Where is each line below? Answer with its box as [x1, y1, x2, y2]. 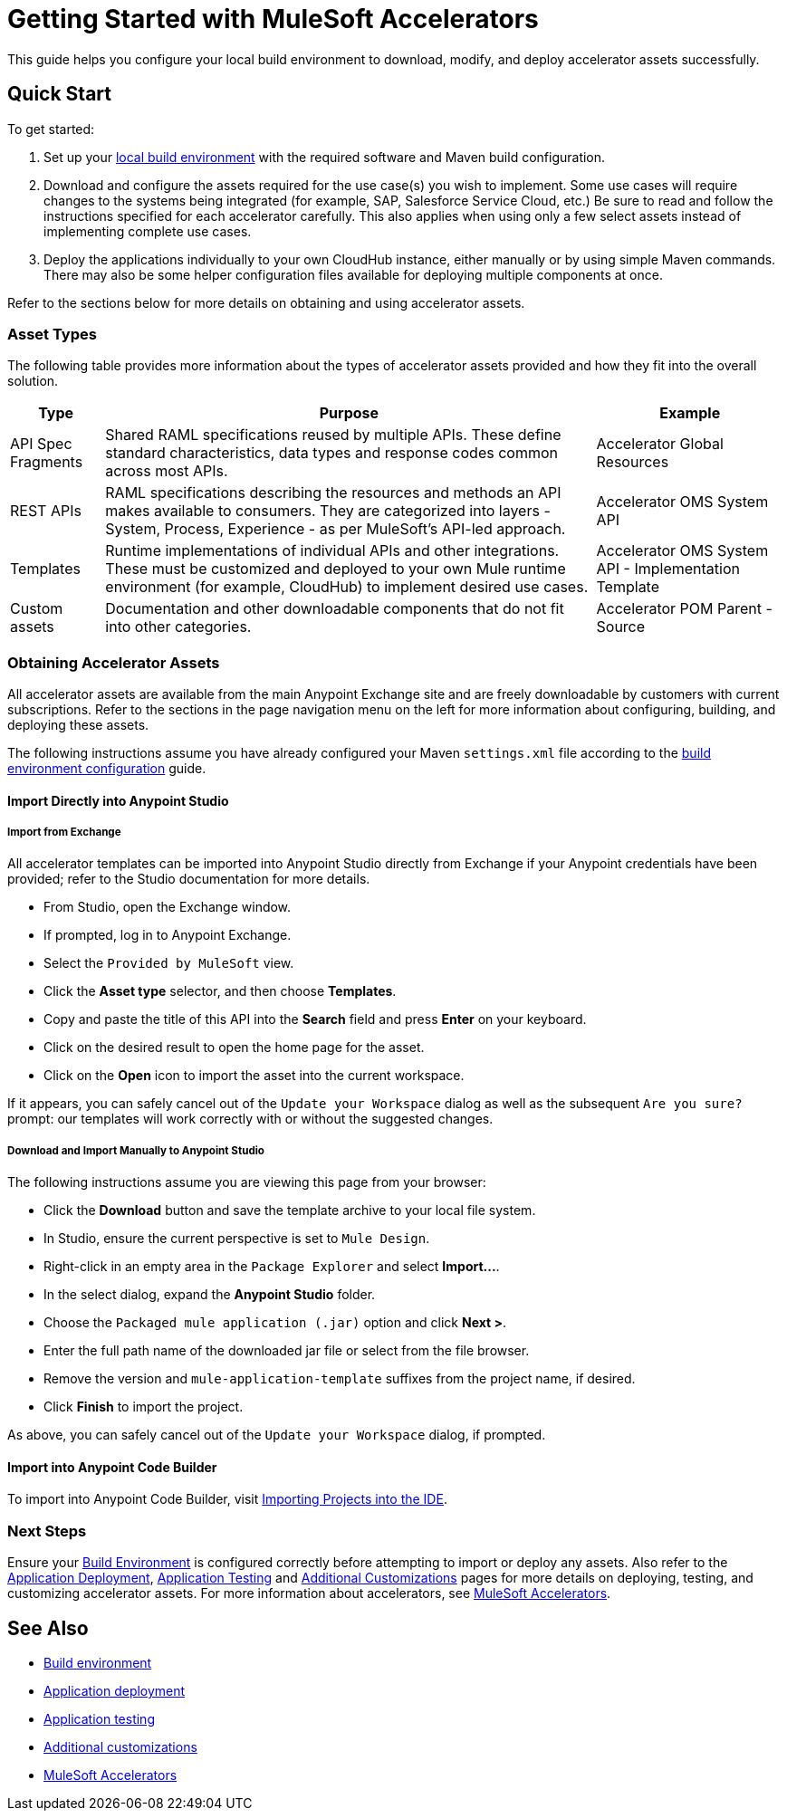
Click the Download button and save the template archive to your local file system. [43, 1202, 536, 1219]
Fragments [10, 453, 83, 472]
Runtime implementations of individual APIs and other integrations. [105, 541, 560, 560]
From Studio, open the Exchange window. [43, 899, 292, 915]
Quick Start [7, 82, 111, 106]
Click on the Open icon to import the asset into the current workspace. [43, 1067, 465, 1084]
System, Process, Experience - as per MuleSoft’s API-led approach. [105, 520, 566, 539]
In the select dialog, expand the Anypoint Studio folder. [43, 1287, 376, 1303]
